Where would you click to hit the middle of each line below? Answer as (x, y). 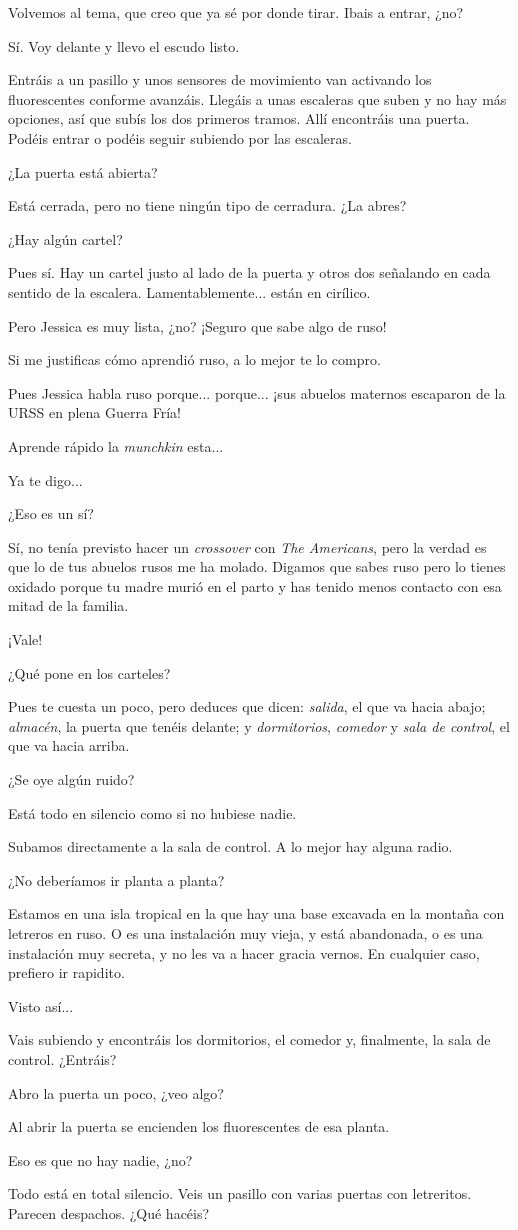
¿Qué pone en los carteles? (89, 672)
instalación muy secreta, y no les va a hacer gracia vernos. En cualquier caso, (244, 952)
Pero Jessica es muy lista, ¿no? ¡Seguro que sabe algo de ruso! (197, 325)
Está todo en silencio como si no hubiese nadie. (152, 812)
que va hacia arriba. (69, 745)
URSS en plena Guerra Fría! (94, 412)
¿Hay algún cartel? (65, 238)
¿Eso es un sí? (51, 513)
